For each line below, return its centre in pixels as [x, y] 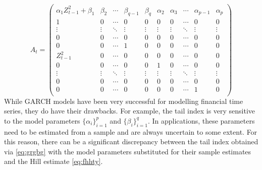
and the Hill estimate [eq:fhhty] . [54, 161]
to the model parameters [42, 120]
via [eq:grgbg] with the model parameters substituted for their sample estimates [128, 151]
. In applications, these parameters [201, 120]
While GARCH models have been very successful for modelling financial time [124, 101]
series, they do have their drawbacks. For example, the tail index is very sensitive [130, 111]
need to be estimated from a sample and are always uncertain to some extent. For [131, 131]
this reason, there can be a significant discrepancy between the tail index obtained [131, 141]
